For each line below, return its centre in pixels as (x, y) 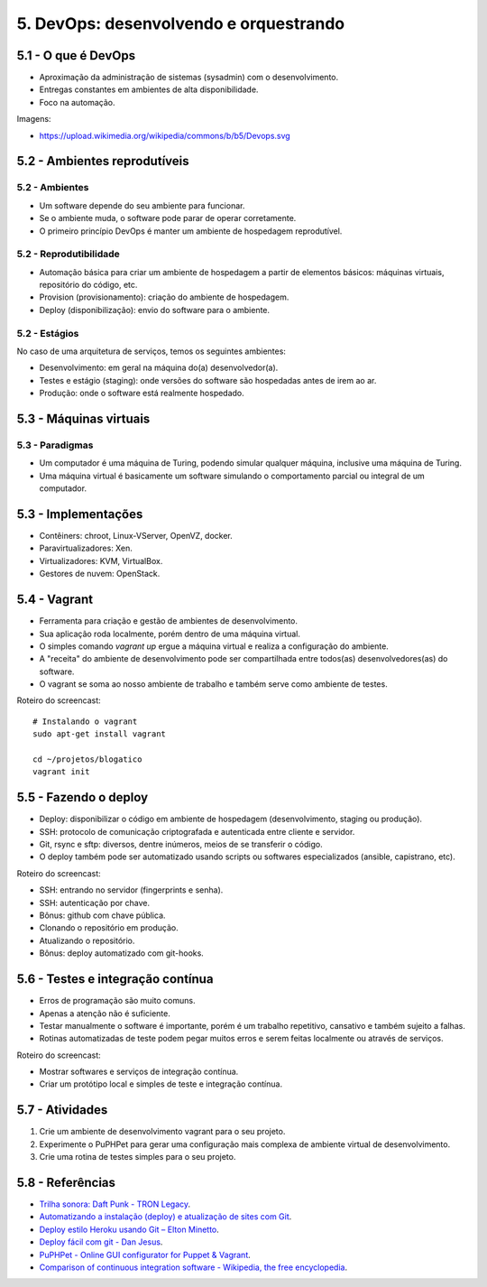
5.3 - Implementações (80, 514)
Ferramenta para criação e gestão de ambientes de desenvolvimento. (168, 621)
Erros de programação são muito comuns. (117, 1001)
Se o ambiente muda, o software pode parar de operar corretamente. (168, 218)
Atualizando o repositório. (87, 940)
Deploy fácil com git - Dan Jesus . (101, 1242)
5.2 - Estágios (48, 333)
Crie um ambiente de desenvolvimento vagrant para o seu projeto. (162, 1132)
